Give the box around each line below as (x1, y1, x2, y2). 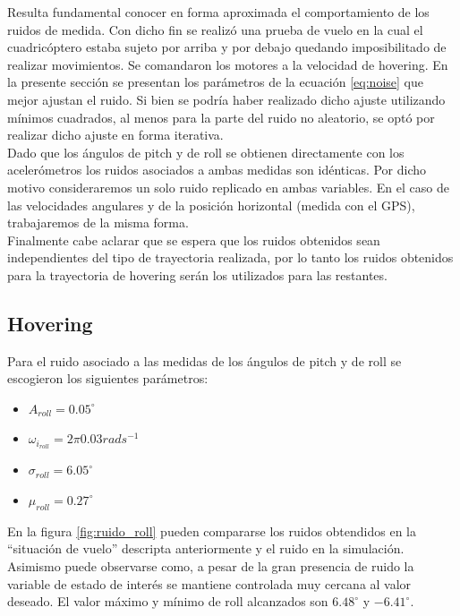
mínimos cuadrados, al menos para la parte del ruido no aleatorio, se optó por (7, 107, 435, 126)
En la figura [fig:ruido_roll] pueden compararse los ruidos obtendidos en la (7, 521, 416, 540)
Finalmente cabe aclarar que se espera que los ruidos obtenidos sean (7, 230, 380, 249)
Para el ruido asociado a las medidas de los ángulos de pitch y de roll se (7, 351, 402, 370)
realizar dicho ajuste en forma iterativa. (7, 125, 224, 144)
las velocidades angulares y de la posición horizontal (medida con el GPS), (7, 195, 415, 214)
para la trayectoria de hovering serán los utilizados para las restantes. (7, 265, 388, 284)
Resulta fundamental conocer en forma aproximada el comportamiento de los (7, 3, 430, 21)
